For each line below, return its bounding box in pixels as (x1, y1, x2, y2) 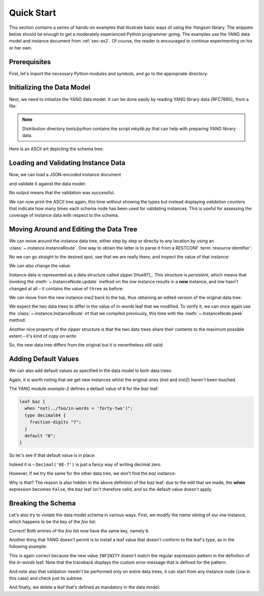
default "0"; (24, 433, 56, 438)
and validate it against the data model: (9, 181, 86, 186)
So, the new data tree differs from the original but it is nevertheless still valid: (9, 342, 164, 348)
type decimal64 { (24, 413, 66, 418)
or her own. (9, 45, 33, 51)
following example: (9, 544, 47, 550)
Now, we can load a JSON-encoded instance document (9, 172, 121, 178)
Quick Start (9, 7, 56, 18)
